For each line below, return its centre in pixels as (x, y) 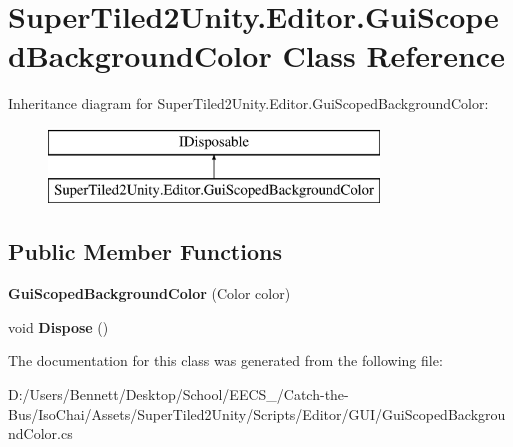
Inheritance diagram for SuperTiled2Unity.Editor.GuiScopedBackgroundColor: (248, 103)
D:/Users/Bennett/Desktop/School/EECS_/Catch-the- (178, 394)
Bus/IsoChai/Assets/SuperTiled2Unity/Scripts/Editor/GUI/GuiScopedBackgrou (257, 413)
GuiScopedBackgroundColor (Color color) (149, 293)
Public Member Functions (145, 251)
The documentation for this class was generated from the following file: (225, 360)
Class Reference (393, 55)
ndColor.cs (40, 433)
